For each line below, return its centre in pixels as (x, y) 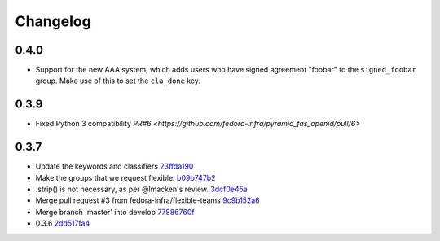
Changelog (53, 21)
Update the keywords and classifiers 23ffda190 (114, 166)
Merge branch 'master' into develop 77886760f (115, 212)
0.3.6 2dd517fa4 (63, 223)
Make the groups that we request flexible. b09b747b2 (125, 177)
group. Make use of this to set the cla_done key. (118, 81)
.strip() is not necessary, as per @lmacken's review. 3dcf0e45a (141, 189)
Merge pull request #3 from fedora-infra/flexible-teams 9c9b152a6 (147, 200)
